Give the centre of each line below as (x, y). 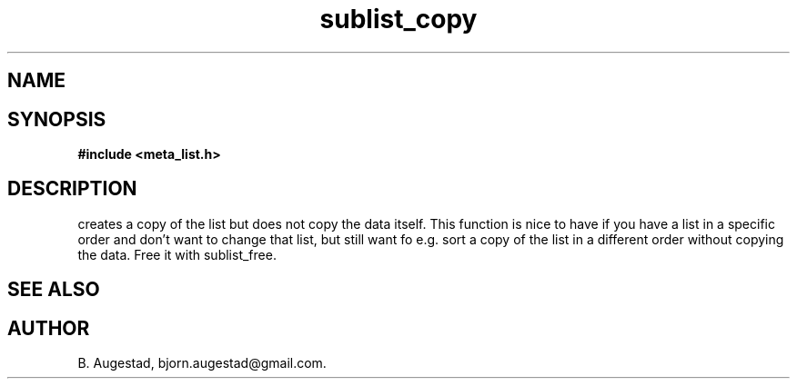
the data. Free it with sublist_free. (177, 254)
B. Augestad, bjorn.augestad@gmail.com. (202, 363)
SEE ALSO (54, 290)
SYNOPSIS (57, 119)
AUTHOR (49, 328)
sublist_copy (398, 19)
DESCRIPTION (72, 189)
